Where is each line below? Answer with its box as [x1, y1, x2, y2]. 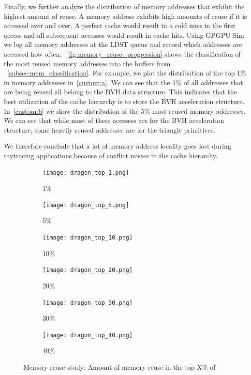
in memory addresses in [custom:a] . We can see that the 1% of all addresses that [4, 77, 243, 87]
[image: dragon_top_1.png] [43, 169, 129, 176]
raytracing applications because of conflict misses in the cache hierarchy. [4, 150, 218, 160]
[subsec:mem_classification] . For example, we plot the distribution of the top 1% [7, 68, 246, 78]
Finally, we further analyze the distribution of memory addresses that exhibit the [4, 1, 245, 11]
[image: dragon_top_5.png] [43, 201, 129, 209]
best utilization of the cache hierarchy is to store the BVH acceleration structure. [4, 96, 245, 106]
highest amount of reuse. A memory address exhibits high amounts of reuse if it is [4, 11, 247, 21]
